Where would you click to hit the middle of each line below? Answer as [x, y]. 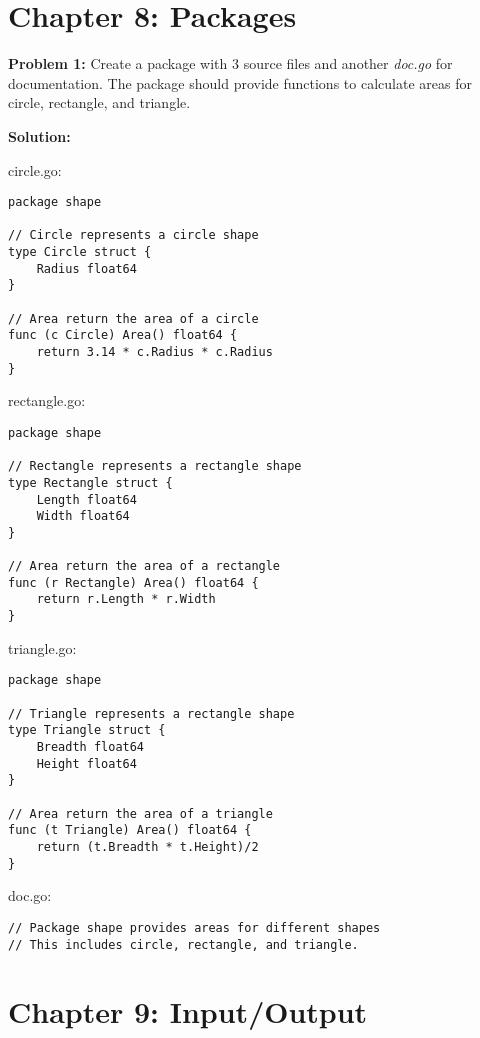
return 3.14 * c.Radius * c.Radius [154, 352]
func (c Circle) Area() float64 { [123, 335]
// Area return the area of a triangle [140, 813]
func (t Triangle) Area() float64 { [130, 830]
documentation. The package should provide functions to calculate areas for [240, 82]
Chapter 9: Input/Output [188, 1011]
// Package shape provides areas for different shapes [194, 927]
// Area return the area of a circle [133, 318]
